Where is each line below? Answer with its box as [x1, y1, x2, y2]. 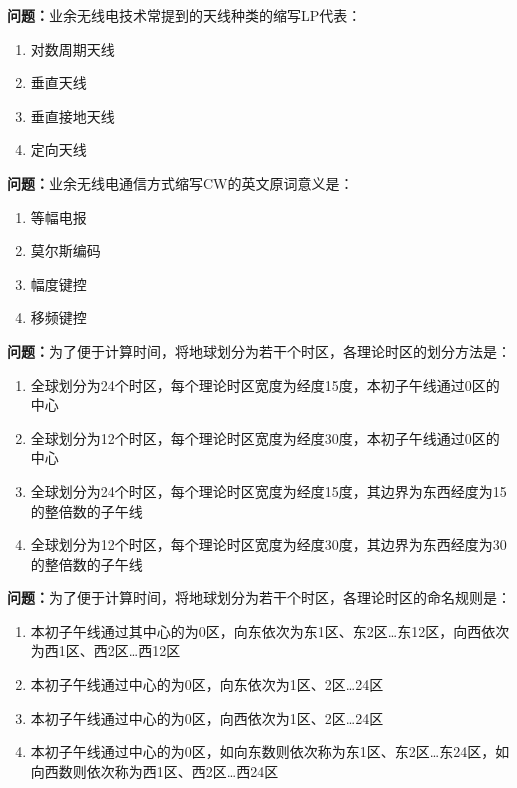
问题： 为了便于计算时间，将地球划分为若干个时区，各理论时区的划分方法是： [7, 340, 511, 361]
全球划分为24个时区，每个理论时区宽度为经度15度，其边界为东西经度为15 [30, 480, 507, 501]
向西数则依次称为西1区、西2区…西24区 [30, 760, 279, 781]
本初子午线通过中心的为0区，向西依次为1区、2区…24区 [30, 707, 384, 728]
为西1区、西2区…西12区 [30, 640, 181, 661]
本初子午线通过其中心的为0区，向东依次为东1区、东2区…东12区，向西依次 [30, 620, 510, 641]
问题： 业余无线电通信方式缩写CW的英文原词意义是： [7, 172, 354, 193]
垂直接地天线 [30, 105, 115, 126]
